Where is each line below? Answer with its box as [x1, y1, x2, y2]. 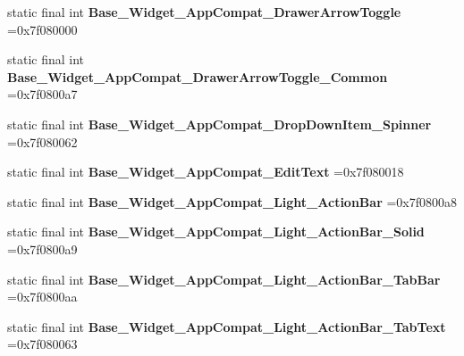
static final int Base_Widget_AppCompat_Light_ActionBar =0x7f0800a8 [7, 192, 458, 211]
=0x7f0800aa [7, 287, 78, 306]
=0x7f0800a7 [7, 85, 78, 103]
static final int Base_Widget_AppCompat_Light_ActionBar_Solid [7, 222, 425, 241]
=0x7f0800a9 [7, 239, 78, 258]
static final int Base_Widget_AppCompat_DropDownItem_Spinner [7, 114, 432, 133]
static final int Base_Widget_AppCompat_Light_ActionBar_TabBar [7, 269, 441, 288]
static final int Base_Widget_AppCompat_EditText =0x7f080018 [7, 162, 404, 181]
